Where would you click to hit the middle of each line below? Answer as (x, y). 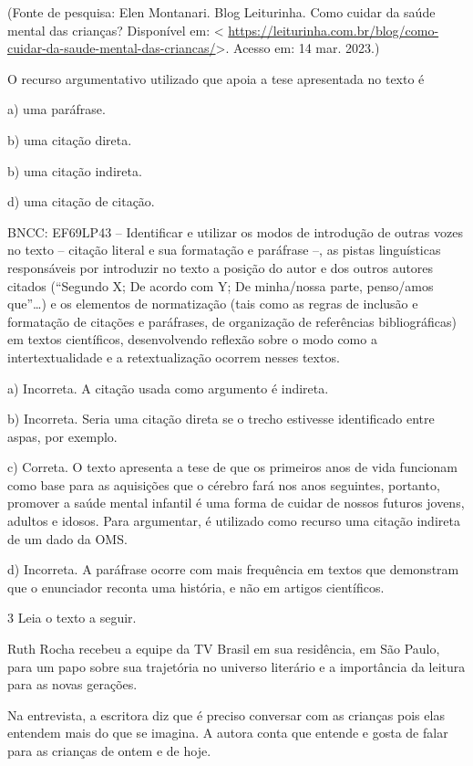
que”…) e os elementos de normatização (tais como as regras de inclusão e (213, 304)
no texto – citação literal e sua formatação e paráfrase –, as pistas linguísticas (224, 250)
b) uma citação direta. (70, 139)
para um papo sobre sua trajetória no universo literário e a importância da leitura (236, 666)
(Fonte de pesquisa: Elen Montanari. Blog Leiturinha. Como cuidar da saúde (221, 12)
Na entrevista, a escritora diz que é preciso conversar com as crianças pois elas (226, 714)
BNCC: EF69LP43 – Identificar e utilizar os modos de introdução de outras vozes (235, 231)
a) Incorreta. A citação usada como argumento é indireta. (168, 388)
